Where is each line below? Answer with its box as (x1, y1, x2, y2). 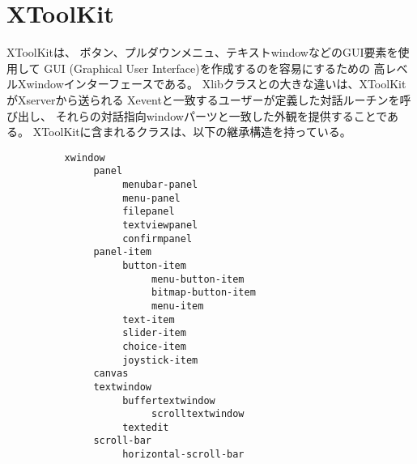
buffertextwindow (122, 394, 215, 407)
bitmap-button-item (151, 287, 256, 299)
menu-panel (122, 192, 181, 204)
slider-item (122, 327, 186, 339)
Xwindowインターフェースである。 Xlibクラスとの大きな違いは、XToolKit (17, 75, 406, 92)
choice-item (122, 340, 186, 352)
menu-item (151, 300, 204, 312)
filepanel (122, 206, 175, 218)
